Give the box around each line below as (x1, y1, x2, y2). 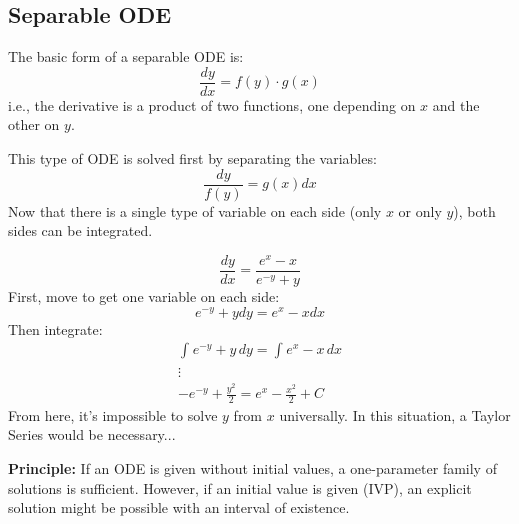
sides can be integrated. (8, 220, 153, 241)
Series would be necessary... (8, 424, 176, 445)
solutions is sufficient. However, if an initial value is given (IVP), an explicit (8, 477, 472, 498)
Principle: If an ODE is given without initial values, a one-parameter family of (8, 458, 497, 479)
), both (453, 200, 496, 221)
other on (8, 114, 60, 135)
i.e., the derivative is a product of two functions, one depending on (8, 94, 416, 115)
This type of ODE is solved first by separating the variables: (8, 148, 377, 169)
